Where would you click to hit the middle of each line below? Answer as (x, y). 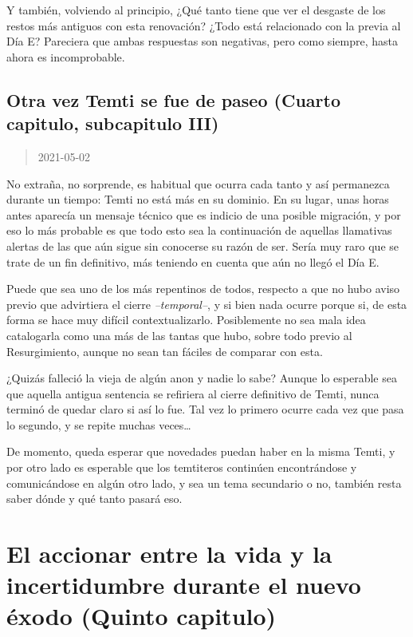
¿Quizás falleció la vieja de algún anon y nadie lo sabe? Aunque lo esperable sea (202, 378)
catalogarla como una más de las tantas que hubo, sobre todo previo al (179, 335)
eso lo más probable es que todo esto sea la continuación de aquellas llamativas (199, 230)
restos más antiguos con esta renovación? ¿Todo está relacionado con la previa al (204, 25)
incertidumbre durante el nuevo (184, 585)
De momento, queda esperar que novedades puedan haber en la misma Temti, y (201, 451)
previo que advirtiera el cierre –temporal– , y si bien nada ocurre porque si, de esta (207, 304)
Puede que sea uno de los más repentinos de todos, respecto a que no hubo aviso (203, 289)
